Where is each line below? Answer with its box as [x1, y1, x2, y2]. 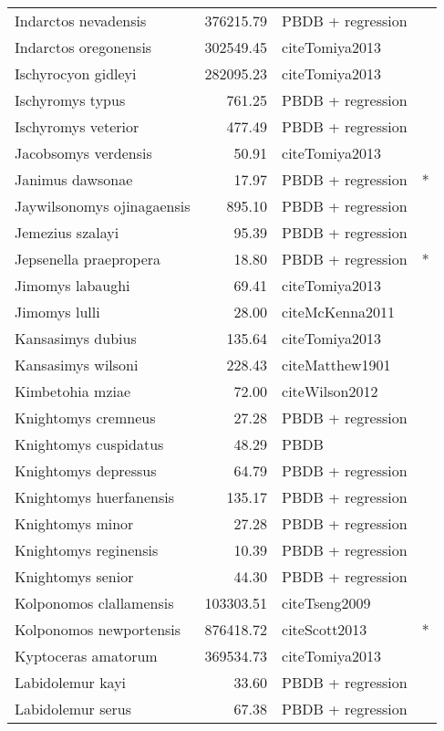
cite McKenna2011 [282, 301, 396, 322]
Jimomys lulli [15, 301, 100, 322]
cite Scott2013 [282, 619, 367, 640]
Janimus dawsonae [15, 169, 133, 190]
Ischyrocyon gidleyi [15, 63, 137, 84]
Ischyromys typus [15, 89, 126, 110]
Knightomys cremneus [15, 407, 156, 428]
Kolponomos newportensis [15, 619, 181, 640]
